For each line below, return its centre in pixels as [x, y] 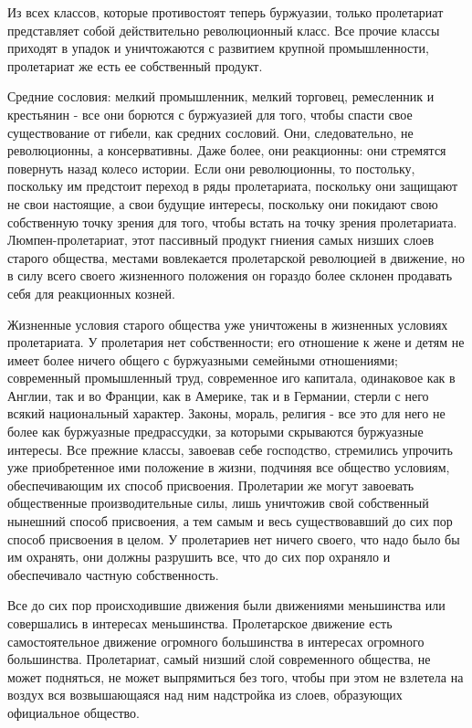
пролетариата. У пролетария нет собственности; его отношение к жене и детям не [236, 342]
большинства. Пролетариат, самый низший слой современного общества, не [219, 659]
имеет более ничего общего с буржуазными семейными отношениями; [203, 359]
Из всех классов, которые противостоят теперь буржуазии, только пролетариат [226, 12]
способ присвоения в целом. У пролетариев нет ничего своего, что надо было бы [234, 538]
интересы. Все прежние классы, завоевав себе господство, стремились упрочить [230, 449]
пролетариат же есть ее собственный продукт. [135, 65]
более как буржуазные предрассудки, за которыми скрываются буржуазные [215, 432]
